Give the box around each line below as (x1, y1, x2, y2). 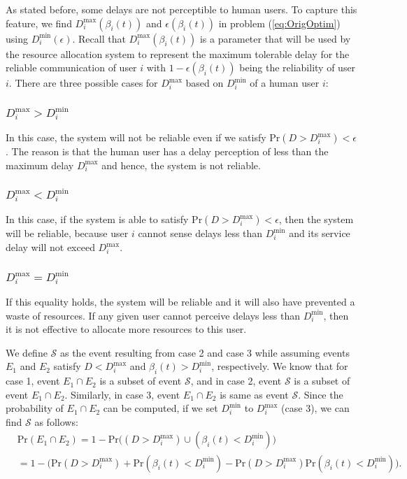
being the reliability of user (239, 60, 356, 75)
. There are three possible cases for (8, 76, 158, 90)
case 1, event (6, 373, 60, 388)
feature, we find (6, 15, 72, 30)
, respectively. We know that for (211, 359, 348, 373)
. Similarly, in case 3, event (64, 387, 180, 401)
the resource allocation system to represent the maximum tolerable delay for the (6, 46, 350, 61)
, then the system (278, 212, 354, 227)
